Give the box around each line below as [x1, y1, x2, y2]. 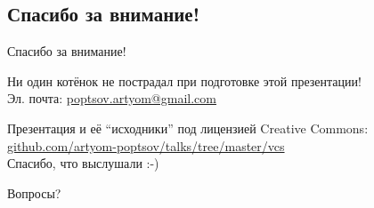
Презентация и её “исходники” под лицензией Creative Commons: [7, 118, 369, 137]
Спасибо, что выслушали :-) [7, 154, 159, 172]
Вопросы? [7, 183, 61, 202]
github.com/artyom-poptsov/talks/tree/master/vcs [7, 136, 285, 155]
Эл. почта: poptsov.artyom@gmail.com [7, 89, 216, 108]
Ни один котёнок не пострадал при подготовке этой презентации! [7, 71, 362, 90]
